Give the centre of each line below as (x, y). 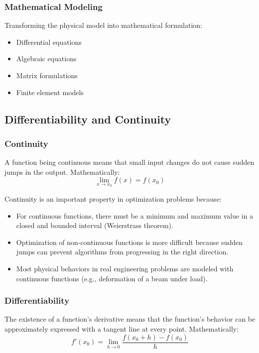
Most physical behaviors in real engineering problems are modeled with (125, 268)
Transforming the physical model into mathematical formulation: (103, 25)
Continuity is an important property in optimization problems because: (113, 199)
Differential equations (49, 42)
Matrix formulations (47, 75)
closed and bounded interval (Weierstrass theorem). (95, 225)
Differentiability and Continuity (88, 119)
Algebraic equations (46, 59)
